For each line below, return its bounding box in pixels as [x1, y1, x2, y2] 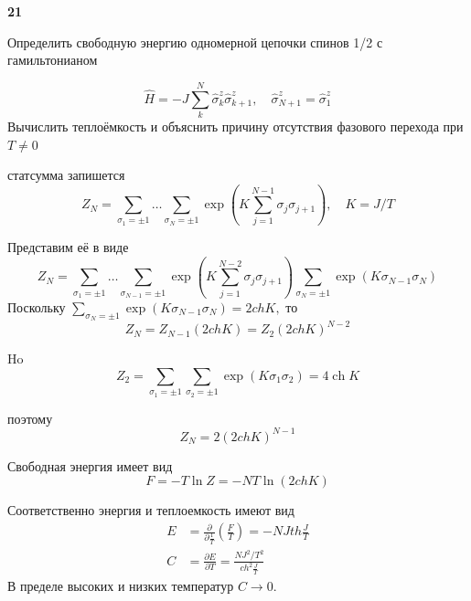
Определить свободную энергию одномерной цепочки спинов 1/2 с [7, 32, 383, 51]
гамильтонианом [7, 50, 98, 69]
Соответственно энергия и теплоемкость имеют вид [7, 501, 294, 520]
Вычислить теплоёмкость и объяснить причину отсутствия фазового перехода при [7, 116, 464, 135]
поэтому [7, 408, 53, 427]
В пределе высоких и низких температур [7, 575, 234, 595]
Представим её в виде [7, 237, 129, 257]
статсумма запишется [7, 165, 125, 185]
